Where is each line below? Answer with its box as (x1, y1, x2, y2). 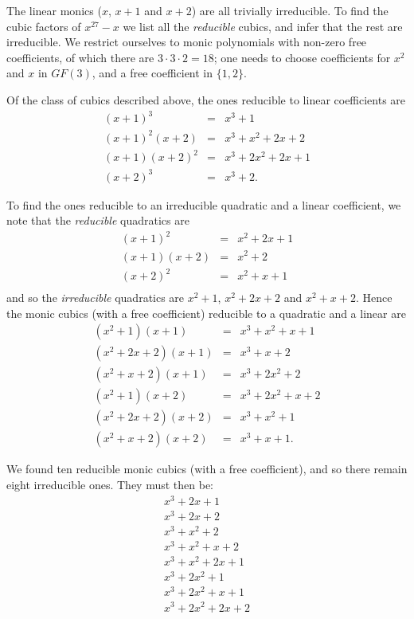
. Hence (355, 289, 393, 306)
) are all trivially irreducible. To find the (191, 2, 389, 18)
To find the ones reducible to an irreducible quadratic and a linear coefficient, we (6, 196, 401, 213)
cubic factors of (6, 18, 81, 34)
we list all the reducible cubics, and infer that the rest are (123, 18, 403, 34)
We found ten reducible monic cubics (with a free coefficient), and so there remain (6, 460, 408, 477)
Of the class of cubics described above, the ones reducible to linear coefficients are (6, 91, 406, 108)
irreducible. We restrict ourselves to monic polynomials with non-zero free (6, 33, 367, 50)
